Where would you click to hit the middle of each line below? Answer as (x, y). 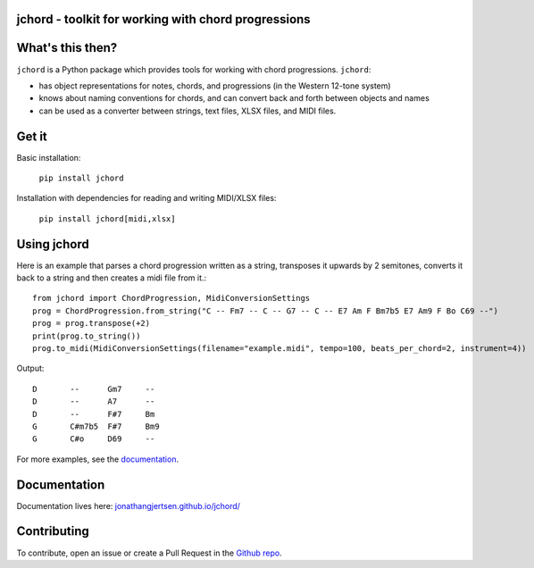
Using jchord (53, 244)
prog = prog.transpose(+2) (92, 323)
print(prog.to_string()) (87, 336)
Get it (32, 136)
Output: (30, 368)
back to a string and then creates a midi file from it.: (112, 278)
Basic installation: (49, 157)
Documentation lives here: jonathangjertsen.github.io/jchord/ (129, 505)
